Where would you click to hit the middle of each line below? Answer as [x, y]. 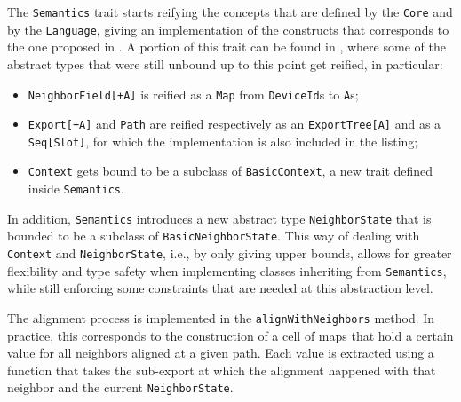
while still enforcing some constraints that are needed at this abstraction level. [220, 288]
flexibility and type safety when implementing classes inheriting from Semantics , [227, 270]
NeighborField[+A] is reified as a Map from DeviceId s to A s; [193, 94]
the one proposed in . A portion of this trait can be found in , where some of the [227, 47]
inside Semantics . [76, 189]
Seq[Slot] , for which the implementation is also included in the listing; [223, 141]
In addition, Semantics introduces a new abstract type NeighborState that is [219, 218]
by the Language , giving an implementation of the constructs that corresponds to [228, 29]
